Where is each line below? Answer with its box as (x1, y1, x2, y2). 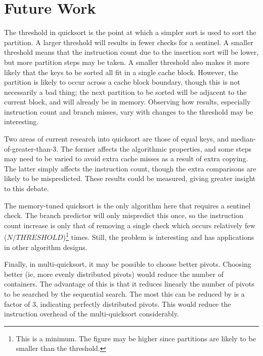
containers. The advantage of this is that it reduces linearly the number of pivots (4, 278, 254, 289)
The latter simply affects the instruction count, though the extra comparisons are (4, 163, 256, 173)
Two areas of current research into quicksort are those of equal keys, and (4, 133, 229, 144)
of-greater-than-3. (4, 143, 59, 154)
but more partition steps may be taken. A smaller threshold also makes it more (4, 56, 250, 67)
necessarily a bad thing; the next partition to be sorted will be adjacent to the (4, 86, 247, 97)
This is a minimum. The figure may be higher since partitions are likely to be (16, 333, 256, 343)
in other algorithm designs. (4, 241, 87, 252)
